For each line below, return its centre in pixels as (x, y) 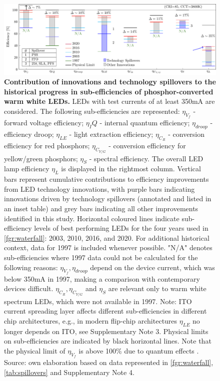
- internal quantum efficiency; (145, 123)
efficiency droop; (29, 134)
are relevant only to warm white (157, 288)
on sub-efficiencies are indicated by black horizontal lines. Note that (108, 341)
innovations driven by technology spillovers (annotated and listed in (108, 198)
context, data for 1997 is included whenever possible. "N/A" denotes (108, 247)
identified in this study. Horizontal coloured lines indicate (92, 218)
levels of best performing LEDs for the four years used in (121, 228)
